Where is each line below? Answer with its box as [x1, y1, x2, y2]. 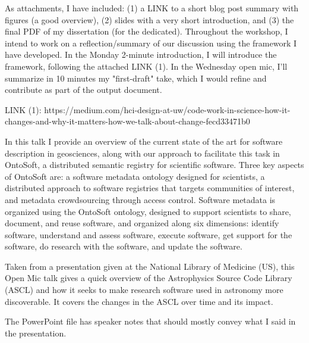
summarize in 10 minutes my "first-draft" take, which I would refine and [5, 71, 267, 84]
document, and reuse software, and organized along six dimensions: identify [5, 217, 279, 229]
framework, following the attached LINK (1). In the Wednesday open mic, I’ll [5, 60, 288, 72]
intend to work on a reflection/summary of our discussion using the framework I [5, 36, 297, 49]
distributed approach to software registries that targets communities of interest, [5, 182, 295, 194]
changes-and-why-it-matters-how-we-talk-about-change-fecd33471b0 [5, 115, 250, 127]
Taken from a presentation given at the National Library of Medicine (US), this [5, 260, 295, 272]
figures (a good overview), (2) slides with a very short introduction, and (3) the [5, 13, 294, 26]
